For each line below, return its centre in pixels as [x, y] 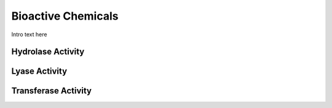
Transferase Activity [52, 91]
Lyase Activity [39, 71]
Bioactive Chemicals [65, 16]
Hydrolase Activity [48, 52]
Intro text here [29, 34]
